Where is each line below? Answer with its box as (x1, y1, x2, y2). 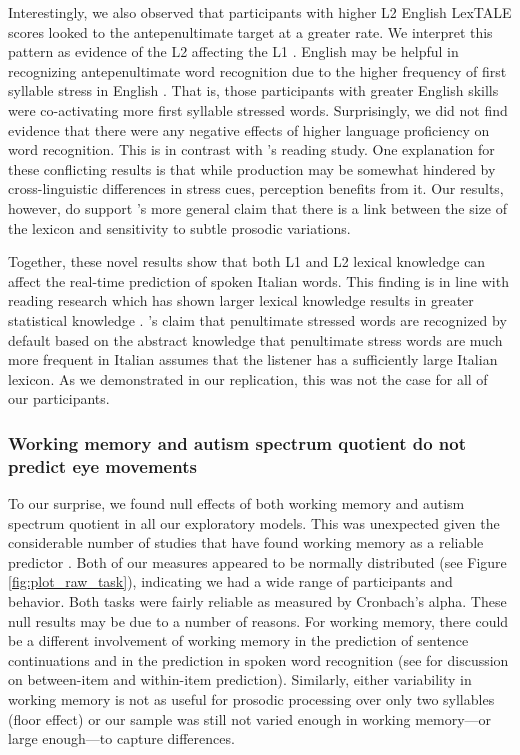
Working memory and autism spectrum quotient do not (8, 430, 467, 455)
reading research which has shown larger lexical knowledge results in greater (8, 290, 474, 311)
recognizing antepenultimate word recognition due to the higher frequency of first (8, 60, 507, 81)
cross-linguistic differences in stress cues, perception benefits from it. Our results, (8, 178, 504, 199)
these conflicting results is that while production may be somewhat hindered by (8, 158, 496, 179)
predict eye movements (8, 453, 197, 478)
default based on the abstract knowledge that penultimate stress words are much (8, 329, 503, 350)
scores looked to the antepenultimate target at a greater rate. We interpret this (8, 21, 493, 42)
